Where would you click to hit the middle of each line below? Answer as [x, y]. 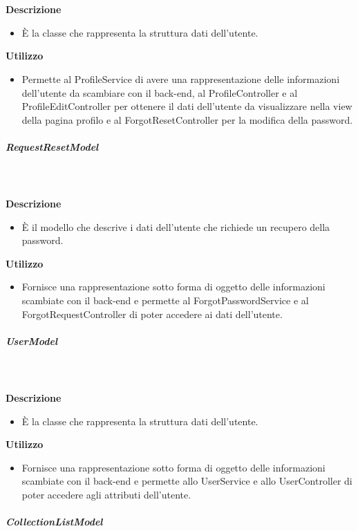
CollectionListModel [54, 522]
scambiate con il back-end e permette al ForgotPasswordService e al [165, 300]
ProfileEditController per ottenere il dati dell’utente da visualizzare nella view [187, 106]
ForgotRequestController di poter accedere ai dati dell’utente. [152, 314]
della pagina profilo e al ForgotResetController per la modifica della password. [187, 119]
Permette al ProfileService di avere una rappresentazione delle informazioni [181, 78]
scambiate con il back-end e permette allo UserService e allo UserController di [187, 481]
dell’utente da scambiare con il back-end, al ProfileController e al [160, 92]
